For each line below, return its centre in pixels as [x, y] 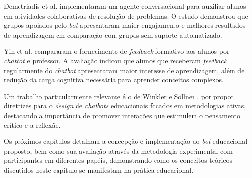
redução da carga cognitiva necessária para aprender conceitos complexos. [114, 80]
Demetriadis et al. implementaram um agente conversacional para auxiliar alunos [125, 6]
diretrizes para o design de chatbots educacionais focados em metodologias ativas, [125, 106]
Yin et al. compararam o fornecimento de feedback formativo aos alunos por [117, 51]
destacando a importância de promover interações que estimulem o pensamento [122, 115]
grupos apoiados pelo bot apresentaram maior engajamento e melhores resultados [125, 25]
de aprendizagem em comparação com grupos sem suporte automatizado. [113, 34]
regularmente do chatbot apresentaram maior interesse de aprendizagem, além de [124, 70]
